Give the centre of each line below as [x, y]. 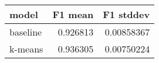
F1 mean [73, 14]
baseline [26, 32]
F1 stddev [126, 14]
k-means [26, 49]
